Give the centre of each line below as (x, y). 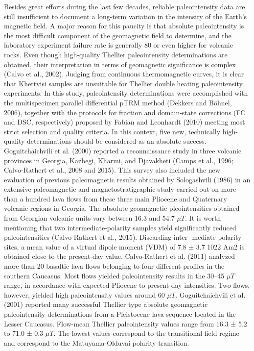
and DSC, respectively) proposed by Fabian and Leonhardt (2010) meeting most (125, 122)
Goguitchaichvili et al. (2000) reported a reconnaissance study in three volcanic (123, 150)
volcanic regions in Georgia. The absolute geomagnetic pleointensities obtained (122, 208)
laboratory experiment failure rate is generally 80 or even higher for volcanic (118, 45)
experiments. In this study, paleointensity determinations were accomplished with (126, 93)
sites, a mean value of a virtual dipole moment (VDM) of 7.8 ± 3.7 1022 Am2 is (124, 246)
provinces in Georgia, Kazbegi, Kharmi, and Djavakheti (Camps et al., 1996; (119, 160)
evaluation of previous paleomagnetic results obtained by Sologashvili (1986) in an (127, 179)
